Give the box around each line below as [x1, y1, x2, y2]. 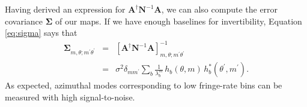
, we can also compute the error [161, 3, 278, 15]
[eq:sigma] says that [5, 26, 78, 39]
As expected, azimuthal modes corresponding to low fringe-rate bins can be [5, 79, 282, 91]
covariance [5, 14, 43, 27]
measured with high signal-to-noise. [5, 90, 135, 103]
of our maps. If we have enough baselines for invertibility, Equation [55, 14, 302, 27]
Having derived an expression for [5, 3, 126, 15]
